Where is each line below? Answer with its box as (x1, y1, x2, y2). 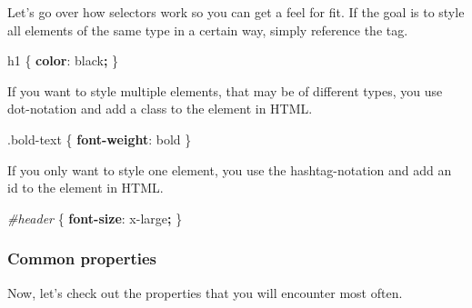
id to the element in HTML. (7, 178, 164, 197)
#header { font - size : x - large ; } (7, 208, 183, 227)
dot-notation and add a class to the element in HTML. (7, 99, 313, 118)
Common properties (7, 247, 157, 270)
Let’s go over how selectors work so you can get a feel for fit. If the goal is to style (7, 3, 465, 21)
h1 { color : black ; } (7, 51, 119, 70)
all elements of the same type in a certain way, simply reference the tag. (7, 20, 408, 39)
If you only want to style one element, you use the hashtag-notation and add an (7, 160, 452, 179)
